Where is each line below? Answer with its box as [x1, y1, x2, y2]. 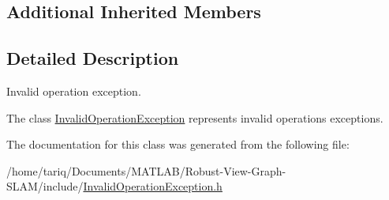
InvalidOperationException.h [83, 178, 223, 194]
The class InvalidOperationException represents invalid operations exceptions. [6, 109, 383, 126]
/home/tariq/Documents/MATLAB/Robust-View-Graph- [6, 162, 286, 179]
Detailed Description [6, 46, 179, 70]
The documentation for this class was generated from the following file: [6, 136, 350, 153]
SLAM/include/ [6, 178, 84, 194]
